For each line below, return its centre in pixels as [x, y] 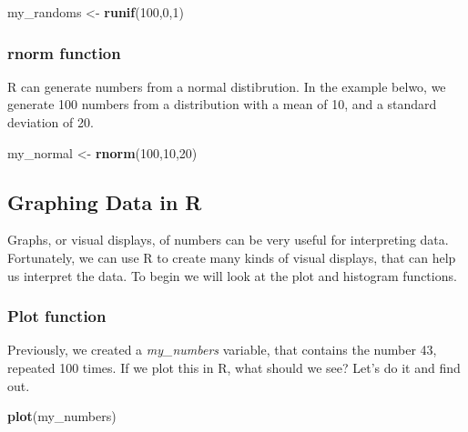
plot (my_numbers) [62, 416]
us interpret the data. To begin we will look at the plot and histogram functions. [232, 275]
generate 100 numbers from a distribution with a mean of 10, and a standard [222, 104]
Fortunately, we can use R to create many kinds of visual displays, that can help [232, 257]
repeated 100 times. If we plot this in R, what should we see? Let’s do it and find [234, 367]
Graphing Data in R [105, 201]
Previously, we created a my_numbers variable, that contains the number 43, [222, 350]
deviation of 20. [51, 122]
